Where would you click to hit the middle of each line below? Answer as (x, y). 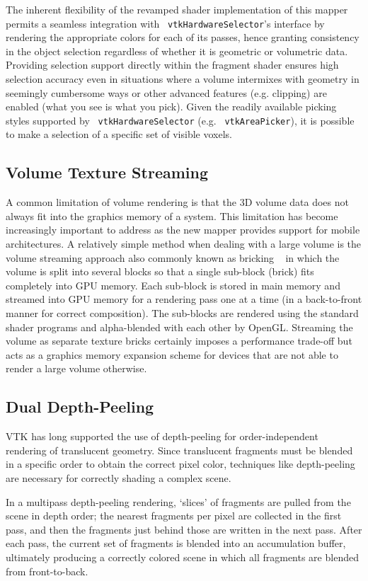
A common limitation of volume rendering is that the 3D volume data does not (177, 202)
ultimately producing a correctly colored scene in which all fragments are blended (182, 557)
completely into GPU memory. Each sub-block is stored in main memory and (173, 285)
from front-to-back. (47, 571)
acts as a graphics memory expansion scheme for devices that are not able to (172, 354)
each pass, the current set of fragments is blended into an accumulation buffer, (176, 543)
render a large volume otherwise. (76, 368)
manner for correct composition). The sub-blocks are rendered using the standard (182, 313)
